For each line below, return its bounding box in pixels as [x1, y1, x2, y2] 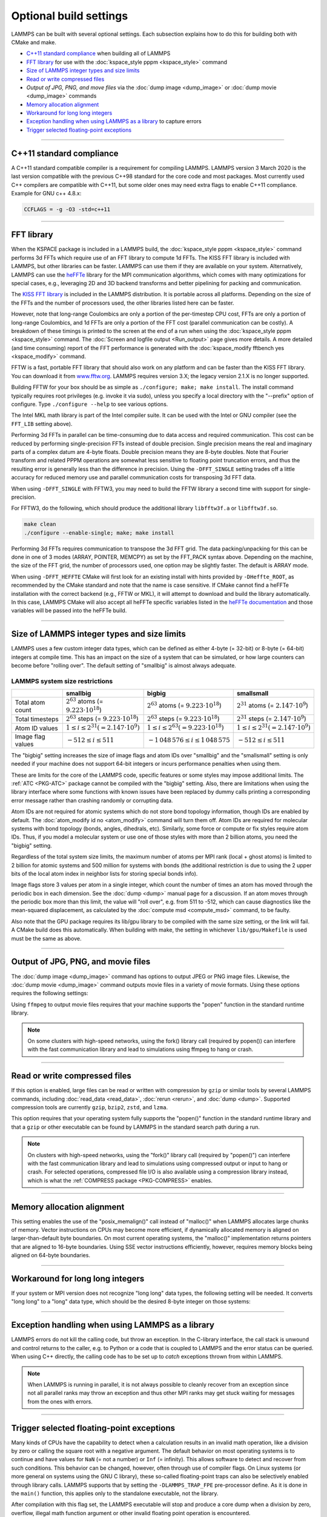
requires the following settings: [11, 990, 89, 997]
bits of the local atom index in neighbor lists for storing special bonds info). [11, 870, 198, 877]
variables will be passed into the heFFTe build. [11, 607, 127, 614]
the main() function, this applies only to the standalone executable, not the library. [11, 1490, 219, 1497]
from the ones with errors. [27, 1397, 93, 1405]
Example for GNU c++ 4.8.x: [11, 189, 82, 197]
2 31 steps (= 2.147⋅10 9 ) [236, 714, 306, 723]
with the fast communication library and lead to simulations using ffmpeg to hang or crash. [27, 1046, 254, 1053]
